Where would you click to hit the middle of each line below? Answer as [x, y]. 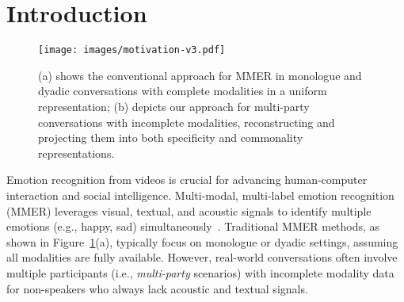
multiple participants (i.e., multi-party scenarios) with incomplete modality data [200, 272]
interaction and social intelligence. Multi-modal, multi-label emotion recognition [200, 195]
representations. [76, 153]
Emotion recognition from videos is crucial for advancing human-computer [187, 180]
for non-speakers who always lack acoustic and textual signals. [157, 288]
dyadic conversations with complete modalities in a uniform [183, 91]
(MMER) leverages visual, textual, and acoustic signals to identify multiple [189, 210]
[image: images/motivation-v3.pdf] [132, 50]
